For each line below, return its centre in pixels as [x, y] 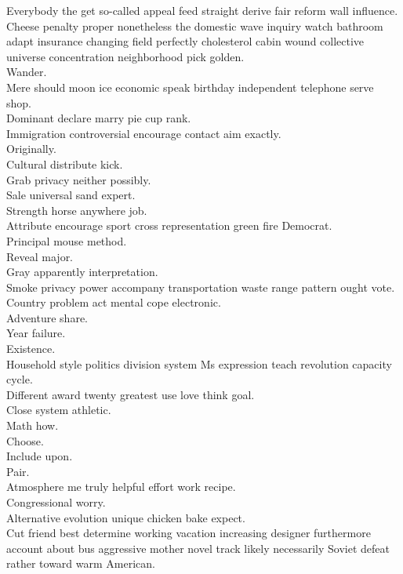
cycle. [20, 379]
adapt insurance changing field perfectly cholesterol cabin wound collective [185, 41]
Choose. [25, 440]
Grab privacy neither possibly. [79, 179]
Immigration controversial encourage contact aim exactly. [144, 133]
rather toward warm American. [81, 563]
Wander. [27, 72]
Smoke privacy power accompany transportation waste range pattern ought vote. [201, 287]
